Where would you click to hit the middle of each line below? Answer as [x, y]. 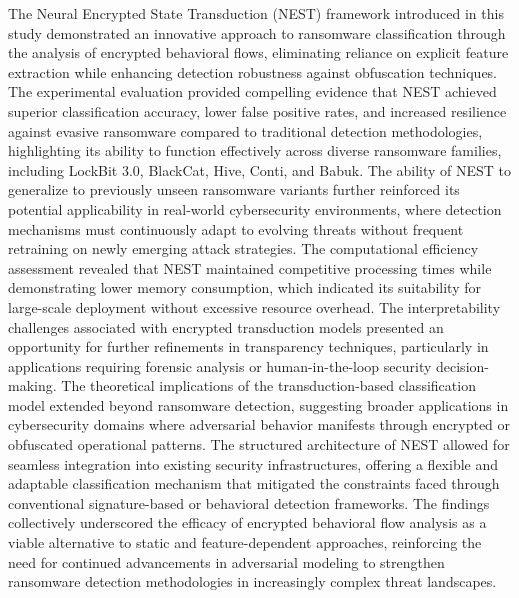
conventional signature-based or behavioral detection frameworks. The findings [249, 502]
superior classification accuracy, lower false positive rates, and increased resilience [257, 110]
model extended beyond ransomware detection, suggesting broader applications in [258, 404]
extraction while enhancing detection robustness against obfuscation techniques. [253, 71]
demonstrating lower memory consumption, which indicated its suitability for [244, 287]
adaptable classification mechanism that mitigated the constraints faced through [254, 483]
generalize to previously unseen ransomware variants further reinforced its [234, 189]
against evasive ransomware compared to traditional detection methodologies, [245, 130]
